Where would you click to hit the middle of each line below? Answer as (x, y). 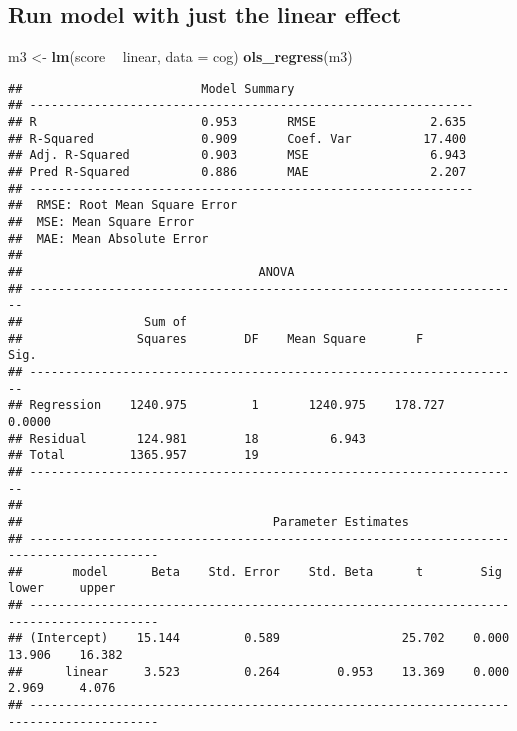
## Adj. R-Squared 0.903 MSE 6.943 (237, 155)
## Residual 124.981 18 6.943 (187, 438)
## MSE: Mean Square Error (101, 222)
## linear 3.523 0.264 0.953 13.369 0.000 (259, 671)
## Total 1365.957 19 (133, 455)
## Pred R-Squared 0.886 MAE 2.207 (237, 172)
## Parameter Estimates (208, 521)
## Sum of (97, 321)
